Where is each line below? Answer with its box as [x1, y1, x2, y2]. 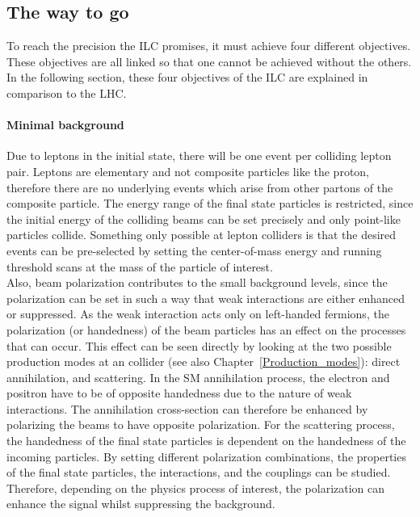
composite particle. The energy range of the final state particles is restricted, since [6, 195, 414, 212]
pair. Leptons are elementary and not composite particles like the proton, [6, 162, 370, 179]
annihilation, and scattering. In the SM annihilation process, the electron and [6, 368, 390, 385]
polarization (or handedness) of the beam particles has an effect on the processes [6, 321, 406, 338]
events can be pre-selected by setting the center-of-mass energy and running [6, 242, 382, 258]
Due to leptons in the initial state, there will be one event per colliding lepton [6, 147, 392, 164]
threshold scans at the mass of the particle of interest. [6, 258, 273, 275]
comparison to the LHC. [6, 84, 127, 101]
